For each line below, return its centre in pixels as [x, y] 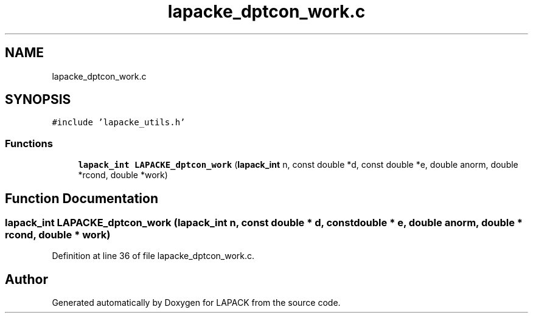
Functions [29, 143]
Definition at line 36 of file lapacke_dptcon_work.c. [153, 256]
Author [26, 279]
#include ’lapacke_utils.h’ [119, 123]
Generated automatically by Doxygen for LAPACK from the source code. [196, 303]
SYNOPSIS [38, 100]
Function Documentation [82, 198]
